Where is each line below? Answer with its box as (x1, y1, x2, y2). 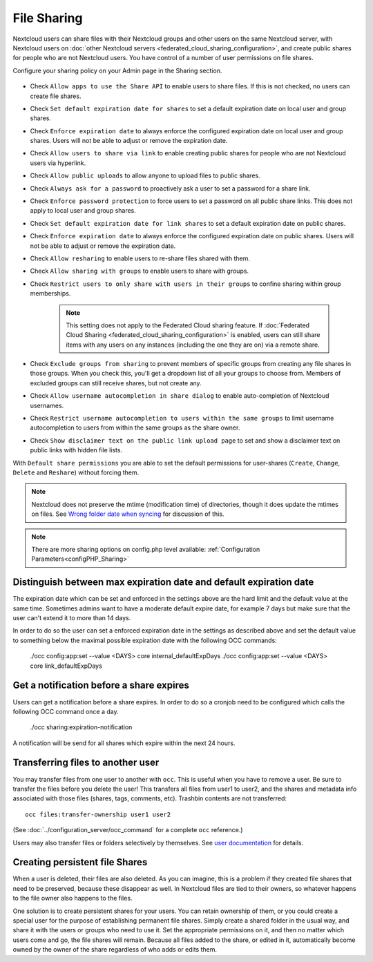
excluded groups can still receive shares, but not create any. (30, 378, 202, 387)
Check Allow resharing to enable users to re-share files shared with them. (30, 254, 250, 262)
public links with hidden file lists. (30, 446, 123, 454)
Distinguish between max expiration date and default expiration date (12, 577, 314, 588)
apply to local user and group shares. (30, 206, 136, 215)
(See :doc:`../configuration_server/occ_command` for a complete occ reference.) (12, 826, 243, 834)
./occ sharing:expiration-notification (30, 723, 133, 731)
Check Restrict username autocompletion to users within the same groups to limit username (30, 414, 334, 423)
